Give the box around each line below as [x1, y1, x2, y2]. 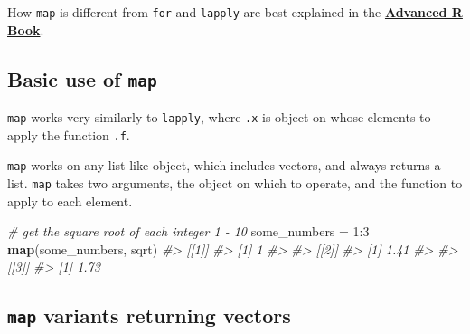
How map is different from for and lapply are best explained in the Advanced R [7, 3, 463, 21]
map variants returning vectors [7, 301, 291, 329]
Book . [7, 20, 44, 39]
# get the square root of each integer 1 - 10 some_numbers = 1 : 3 [7, 222, 370, 241]
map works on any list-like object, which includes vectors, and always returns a [7, 156, 441, 175]
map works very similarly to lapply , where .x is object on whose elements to [7, 108, 431, 127]
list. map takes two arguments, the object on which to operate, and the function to [7, 174, 463, 192]
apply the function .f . [7, 125, 130, 144]
